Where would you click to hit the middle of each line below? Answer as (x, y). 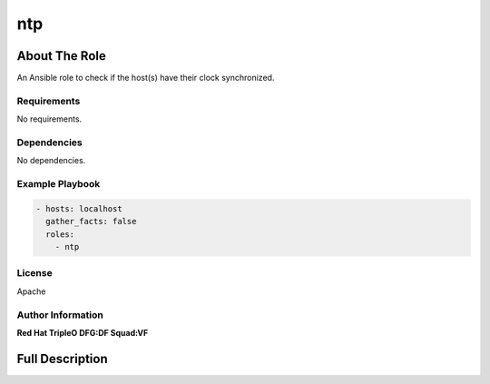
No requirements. (49, 119)
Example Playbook (59, 184)
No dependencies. (51, 161)
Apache (31, 291)
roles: (60, 234)
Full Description (62, 359)
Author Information (60, 315)
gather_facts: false (91, 222)
